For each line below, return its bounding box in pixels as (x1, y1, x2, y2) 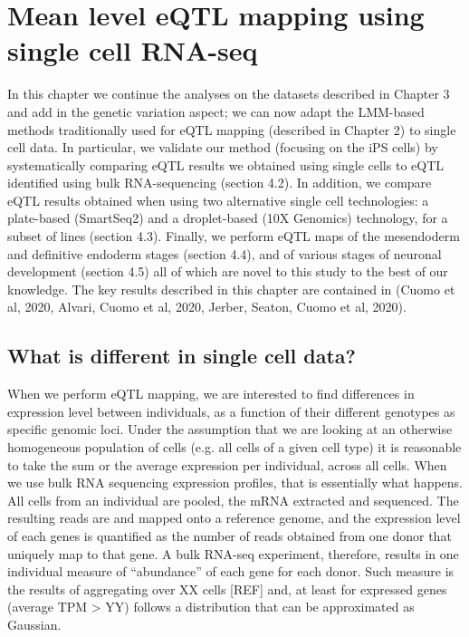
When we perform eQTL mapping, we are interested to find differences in (7, 384, 415, 403)
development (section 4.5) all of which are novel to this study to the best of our (7, 262, 448, 281)
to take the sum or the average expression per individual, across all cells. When (7, 455, 447, 474)
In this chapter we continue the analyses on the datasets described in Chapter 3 (7, 84, 450, 103)
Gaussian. (7, 614, 62, 633)
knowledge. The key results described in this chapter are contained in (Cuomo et (7, 279, 455, 298)
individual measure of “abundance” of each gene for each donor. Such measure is (7, 562, 455, 581)
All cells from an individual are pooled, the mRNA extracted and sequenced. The (7, 490, 459, 509)
